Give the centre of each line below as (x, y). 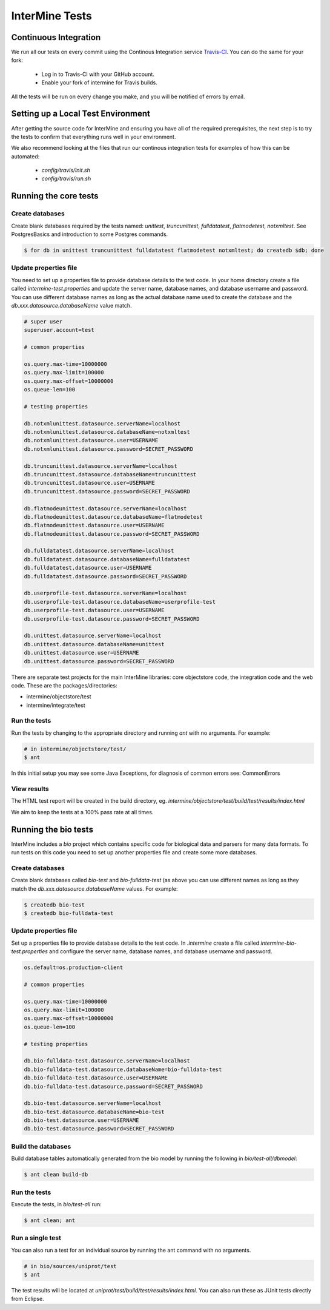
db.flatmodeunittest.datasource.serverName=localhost (105, 508)
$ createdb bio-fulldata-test (69, 913)
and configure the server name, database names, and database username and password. (161, 951)
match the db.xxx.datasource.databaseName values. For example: (94, 888)
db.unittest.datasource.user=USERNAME (81, 653)
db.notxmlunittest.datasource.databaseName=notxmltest (107, 432)
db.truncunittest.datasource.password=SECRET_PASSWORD (107, 491)
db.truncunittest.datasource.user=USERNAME (90, 483)
